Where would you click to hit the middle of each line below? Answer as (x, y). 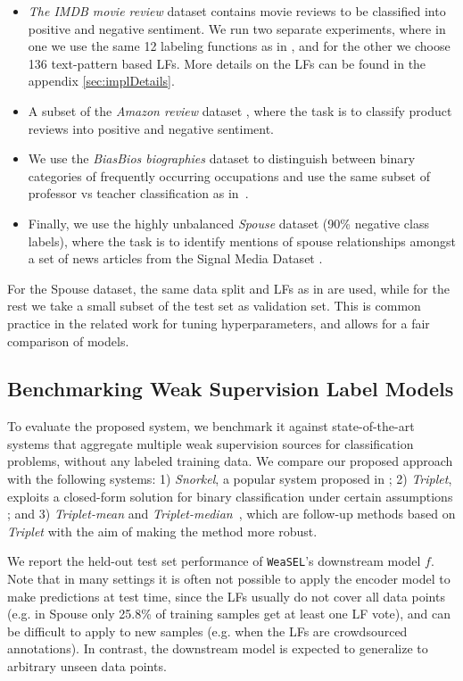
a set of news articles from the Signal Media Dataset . (175, 258)
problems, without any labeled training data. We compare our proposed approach (230, 461)
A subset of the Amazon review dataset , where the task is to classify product (240, 110)
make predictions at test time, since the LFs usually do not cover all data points (226, 596)
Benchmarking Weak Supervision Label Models (231, 389)
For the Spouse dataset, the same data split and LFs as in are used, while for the (228, 288)
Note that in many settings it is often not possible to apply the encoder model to (229, 579)
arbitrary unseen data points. (87, 666)
